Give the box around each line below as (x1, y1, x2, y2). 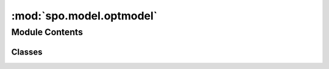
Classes (11, 47, 43, 57)
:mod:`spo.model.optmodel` (11, 9, 158, 22)
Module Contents (11, 27, 83, 38)
